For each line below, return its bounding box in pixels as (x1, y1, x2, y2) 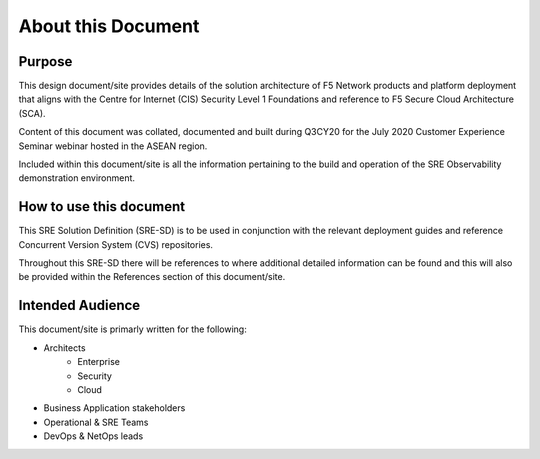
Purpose (18, 53, 73, 70)
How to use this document (18, 198, 185, 215)
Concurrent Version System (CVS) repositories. (18, 238, 214, 250)
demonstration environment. (18, 172, 135, 184)
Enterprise (77, 356, 120, 368)
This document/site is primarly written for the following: (18, 323, 247, 335)
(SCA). (18, 107, 46, 119)
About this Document (18, 15, 200, 37)
